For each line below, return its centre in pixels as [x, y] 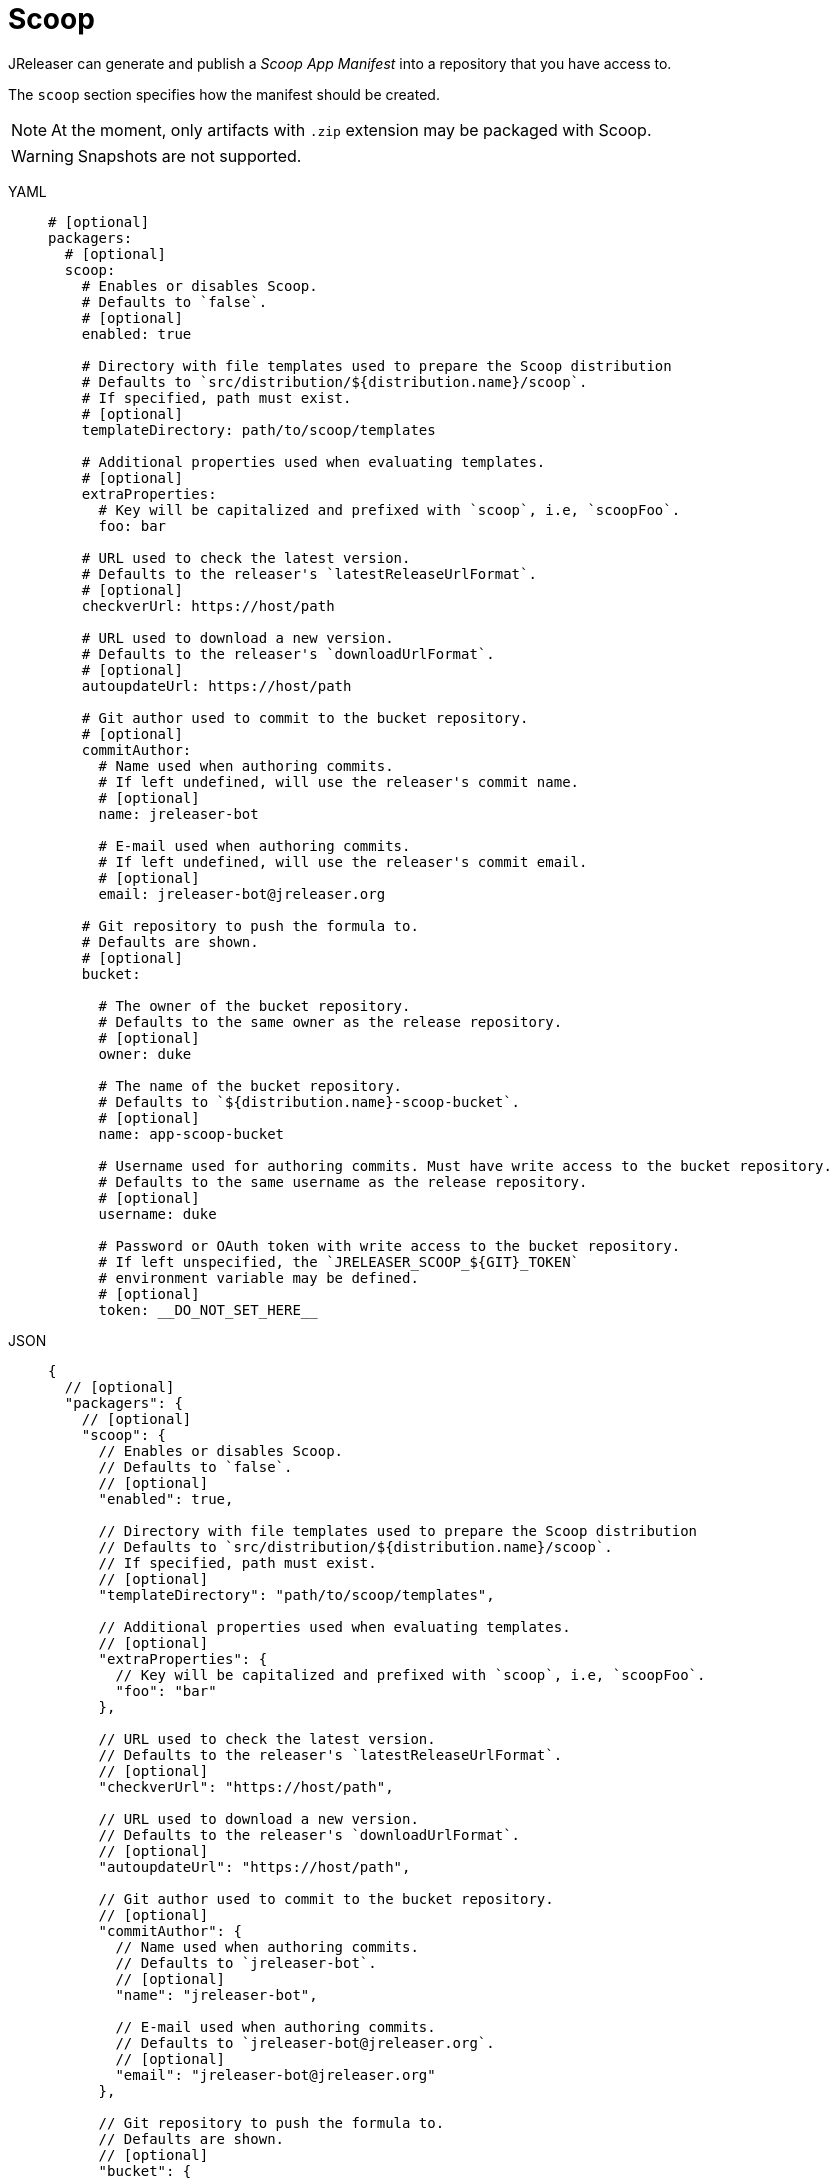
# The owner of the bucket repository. [254, 1005]
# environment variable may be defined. [258, 1277]
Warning [42, 155]
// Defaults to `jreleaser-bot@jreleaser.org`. [305, 2042]
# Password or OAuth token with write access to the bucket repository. [389, 1245]
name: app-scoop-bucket [191, 1133]
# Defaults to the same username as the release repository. [343, 1181]
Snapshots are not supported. [189, 155]
